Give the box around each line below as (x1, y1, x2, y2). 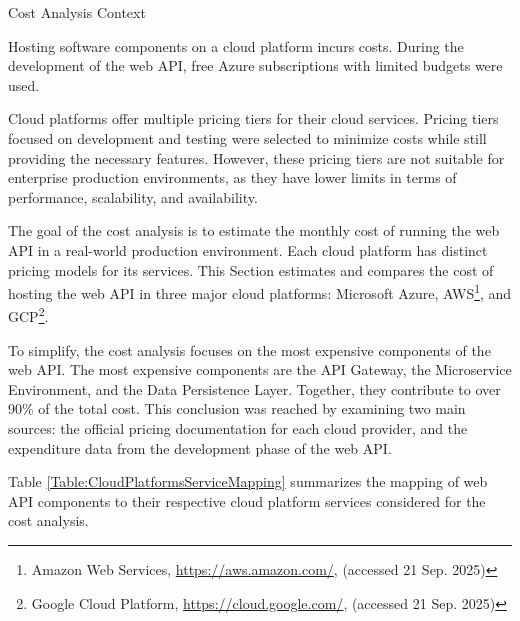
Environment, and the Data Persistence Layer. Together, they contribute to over (8, 378, 501, 399)
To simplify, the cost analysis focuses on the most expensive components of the (8, 339, 491, 360)
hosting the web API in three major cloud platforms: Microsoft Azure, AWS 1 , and (8, 280, 512, 303)
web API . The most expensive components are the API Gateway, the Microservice (8, 359, 512, 380)
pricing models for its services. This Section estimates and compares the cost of (8, 259, 494, 280)
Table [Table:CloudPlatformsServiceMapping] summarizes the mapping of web (8, 471, 488, 492)
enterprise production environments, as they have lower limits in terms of (8, 167, 457, 188)
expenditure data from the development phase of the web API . (8, 437, 392, 458)
